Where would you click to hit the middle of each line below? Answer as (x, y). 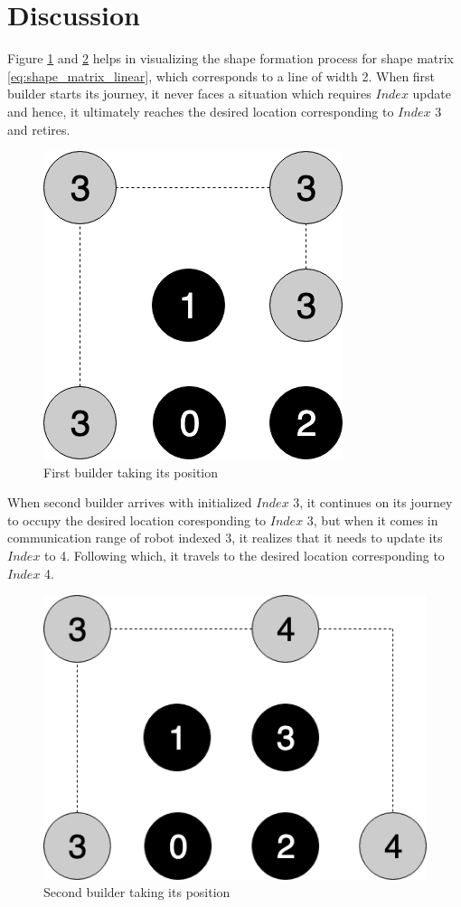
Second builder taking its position (137, 892)
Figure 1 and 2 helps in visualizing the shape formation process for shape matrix (231, 58)
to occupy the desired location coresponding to (137, 520)
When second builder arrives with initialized (130, 502)
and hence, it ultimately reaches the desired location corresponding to (201, 111)
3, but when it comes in (372, 520)
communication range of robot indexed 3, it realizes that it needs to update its (225, 538)
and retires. (39, 129)
